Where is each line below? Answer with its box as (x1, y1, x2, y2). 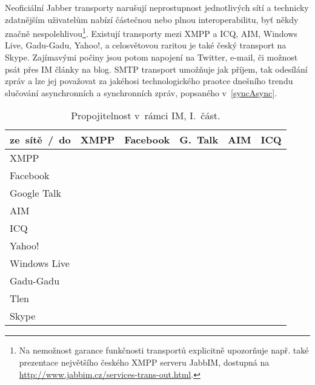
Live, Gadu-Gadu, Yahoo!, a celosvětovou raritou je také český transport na (5, 39, 287, 51)
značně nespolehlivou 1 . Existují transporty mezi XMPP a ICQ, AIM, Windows (5, 25, 297, 39)
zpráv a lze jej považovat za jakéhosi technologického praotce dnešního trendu (5, 74, 293, 87)
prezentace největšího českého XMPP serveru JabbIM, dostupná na (19, 356, 270, 368)
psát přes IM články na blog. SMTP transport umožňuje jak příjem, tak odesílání (5, 62, 308, 75)
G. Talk (179, 133, 219, 147)
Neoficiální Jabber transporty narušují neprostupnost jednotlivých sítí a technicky (5, 1, 309, 13)
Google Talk (10, 186, 62, 200)
